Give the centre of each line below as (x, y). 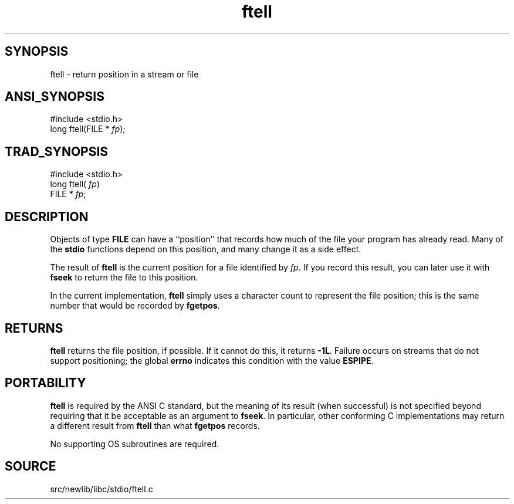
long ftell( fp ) (75, 184)
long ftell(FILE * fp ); (88, 129)
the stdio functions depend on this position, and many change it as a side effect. (206, 249)
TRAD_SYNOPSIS (57, 151)
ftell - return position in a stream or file (124, 74)
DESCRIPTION (47, 217)
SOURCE (31, 466)
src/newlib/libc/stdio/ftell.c (102, 489)
